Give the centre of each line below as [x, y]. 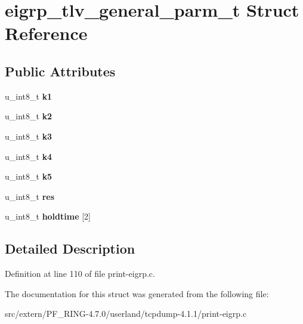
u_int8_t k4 [29, 156]
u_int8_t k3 [29, 136]
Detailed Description [70, 249]
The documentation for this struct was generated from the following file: [137, 293]
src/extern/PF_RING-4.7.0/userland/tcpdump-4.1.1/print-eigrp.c [126, 314]
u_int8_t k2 [29, 116]
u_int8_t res [30, 196]
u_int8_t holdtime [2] [48, 216]
